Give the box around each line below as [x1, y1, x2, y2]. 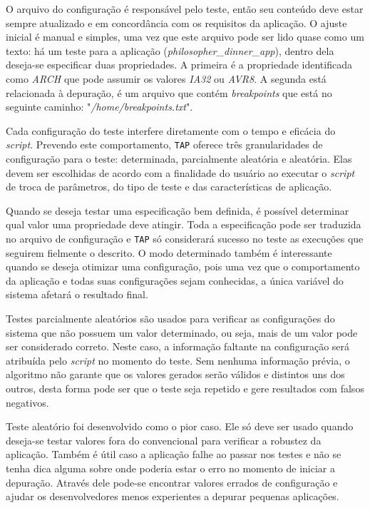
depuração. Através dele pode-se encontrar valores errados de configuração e [6, 474, 338, 489]
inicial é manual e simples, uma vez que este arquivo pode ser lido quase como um [6, 29, 364, 44]
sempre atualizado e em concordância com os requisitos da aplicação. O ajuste [6, 15, 347, 30]
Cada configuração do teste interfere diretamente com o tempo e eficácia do [6, 123, 336, 138]
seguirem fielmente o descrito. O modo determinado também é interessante [6, 245, 332, 260]
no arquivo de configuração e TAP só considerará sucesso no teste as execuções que [6, 230, 364, 245]
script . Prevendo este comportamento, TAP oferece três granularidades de [6, 137, 323, 152]
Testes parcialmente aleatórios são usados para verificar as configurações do [6, 311, 335, 325]
